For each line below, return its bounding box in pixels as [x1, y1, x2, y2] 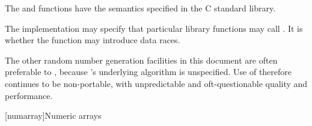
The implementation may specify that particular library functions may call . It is [5, 22, 303, 34]
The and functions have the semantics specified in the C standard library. [5, 2, 276, 14]
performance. [5, 89, 53, 101]
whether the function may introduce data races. [5, 34, 180, 46]
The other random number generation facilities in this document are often [5, 53, 278, 66]
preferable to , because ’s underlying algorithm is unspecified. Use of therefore [5, 65, 292, 78]
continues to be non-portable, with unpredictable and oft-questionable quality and [5, 77, 308, 89]
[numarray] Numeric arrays [5, 109, 102, 122]
